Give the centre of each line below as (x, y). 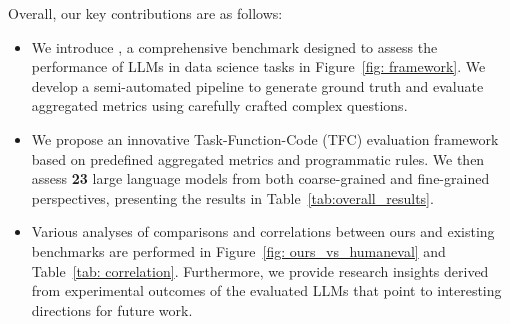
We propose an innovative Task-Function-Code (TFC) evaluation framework (265, 138)
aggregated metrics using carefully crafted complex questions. (219, 105)
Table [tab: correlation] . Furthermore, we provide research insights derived (260, 270)
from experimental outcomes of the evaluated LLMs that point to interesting (266, 290)
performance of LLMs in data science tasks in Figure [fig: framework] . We (258, 66)
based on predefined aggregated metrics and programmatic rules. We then (258, 158)
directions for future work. (112, 309)
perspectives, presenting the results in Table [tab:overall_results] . (232, 197)
